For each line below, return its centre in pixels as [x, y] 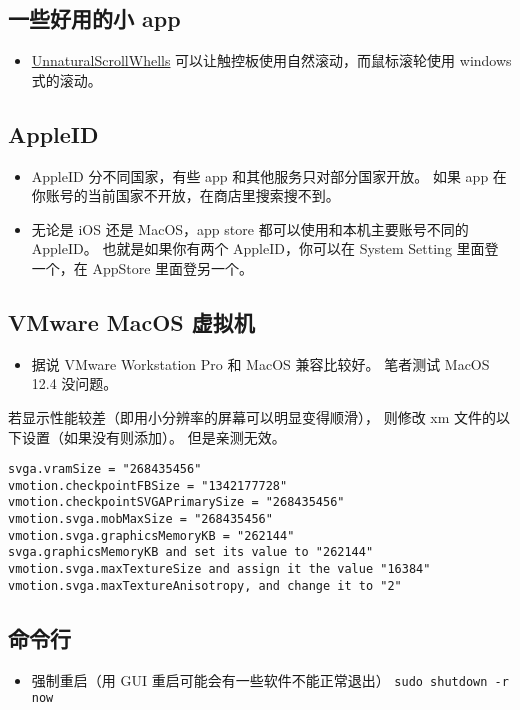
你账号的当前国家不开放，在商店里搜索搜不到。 [185, 195]
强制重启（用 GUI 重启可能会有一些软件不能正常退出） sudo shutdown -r [270, 679]
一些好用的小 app [94, 18]
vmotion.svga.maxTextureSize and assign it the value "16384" [219, 569]
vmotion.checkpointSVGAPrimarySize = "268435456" [176, 502]
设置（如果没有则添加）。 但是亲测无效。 [153, 436]
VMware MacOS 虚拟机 [131, 321]
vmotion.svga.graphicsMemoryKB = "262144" [151, 535]
